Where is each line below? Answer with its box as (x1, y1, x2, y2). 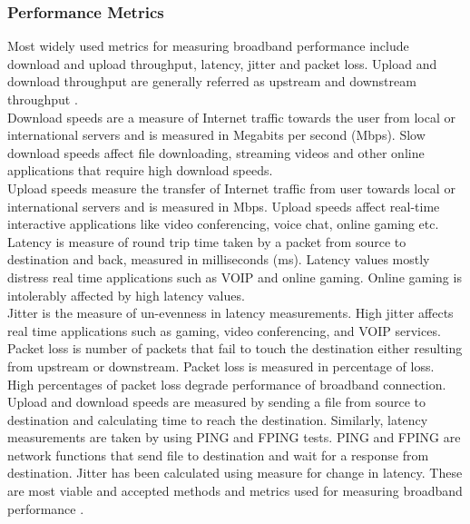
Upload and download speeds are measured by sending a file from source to (7, 392, 426, 411)
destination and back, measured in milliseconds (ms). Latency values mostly (7, 250, 430, 269)
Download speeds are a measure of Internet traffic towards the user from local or (7, 107, 455, 126)
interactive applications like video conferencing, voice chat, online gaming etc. (7, 214, 439, 233)
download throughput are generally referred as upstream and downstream (7, 72, 416, 91)
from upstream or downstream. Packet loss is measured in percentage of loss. (7, 356, 435, 375)
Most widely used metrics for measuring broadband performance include (7, 36, 409, 55)
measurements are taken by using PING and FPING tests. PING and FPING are (7, 428, 461, 447)
